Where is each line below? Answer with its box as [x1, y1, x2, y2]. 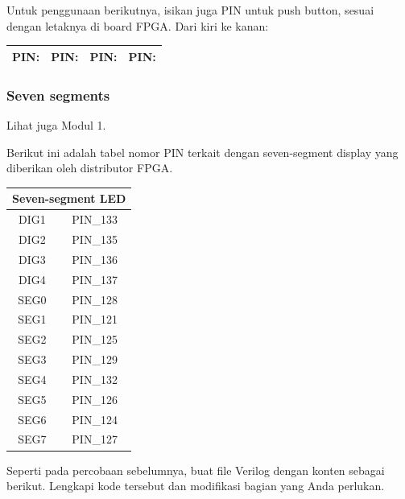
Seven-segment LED [12, 190, 126, 207]
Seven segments [6, 85, 110, 105]
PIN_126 [72, 390, 118, 407]
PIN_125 [72, 331, 118, 348]
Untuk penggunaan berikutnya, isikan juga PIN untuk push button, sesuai [6, 2, 374, 18]
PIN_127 [72, 431, 118, 447]
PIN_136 [72, 250, 118, 267]
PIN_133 [72, 211, 118, 228]
